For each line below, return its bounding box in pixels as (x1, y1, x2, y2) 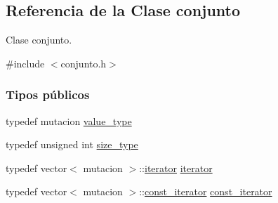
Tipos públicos (6, 86, 90, 103)
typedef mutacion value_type (6, 113, 132, 128)
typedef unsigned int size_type (6, 137, 138, 152)
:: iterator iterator (139, 160, 213, 175)
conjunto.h (60, 55, 107, 70)
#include (6, 55, 45, 70)
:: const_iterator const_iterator (139, 184, 272, 199)
